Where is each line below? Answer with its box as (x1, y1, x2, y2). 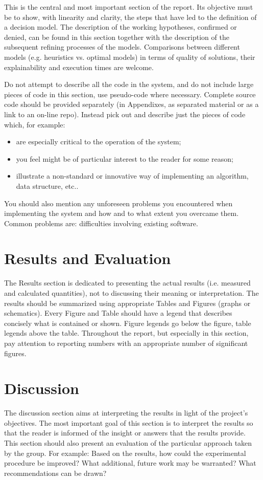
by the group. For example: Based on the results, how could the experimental (4, 447, 246, 458)
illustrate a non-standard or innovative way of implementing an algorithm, (16, 170, 249, 181)
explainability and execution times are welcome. (4, 61, 154, 72)
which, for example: (4, 119, 65, 129)
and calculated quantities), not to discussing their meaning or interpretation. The (4, 288, 259, 298)
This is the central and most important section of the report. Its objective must (4, 2, 253, 12)
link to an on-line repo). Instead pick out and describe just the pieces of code (4, 108, 246, 119)
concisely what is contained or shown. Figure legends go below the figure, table (4, 317, 251, 328)
